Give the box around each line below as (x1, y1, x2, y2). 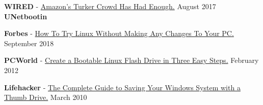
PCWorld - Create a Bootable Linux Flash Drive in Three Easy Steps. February (4, 55, 259, 65)
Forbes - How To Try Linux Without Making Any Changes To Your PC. (4, 28, 234, 39)
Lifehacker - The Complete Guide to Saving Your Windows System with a (4, 82, 241, 92)
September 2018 (4, 38, 54, 48)
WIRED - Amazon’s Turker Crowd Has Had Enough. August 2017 (4, 1, 216, 11)
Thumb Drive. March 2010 (4, 92, 87, 102)
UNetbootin (4, 11, 47, 21)
